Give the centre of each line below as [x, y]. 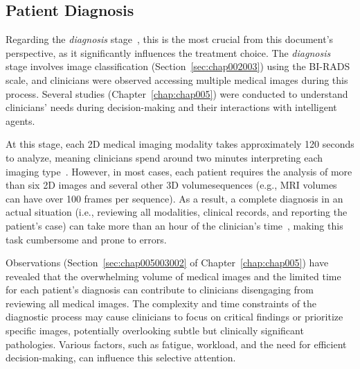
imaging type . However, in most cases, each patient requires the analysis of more [179, 171]
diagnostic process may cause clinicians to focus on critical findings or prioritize [174, 317]
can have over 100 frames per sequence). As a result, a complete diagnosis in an [174, 198]
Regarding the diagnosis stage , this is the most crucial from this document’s [170, 39]
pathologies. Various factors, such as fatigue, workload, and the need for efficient [176, 344]
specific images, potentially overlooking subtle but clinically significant [155, 331]
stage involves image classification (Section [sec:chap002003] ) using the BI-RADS [178, 66]
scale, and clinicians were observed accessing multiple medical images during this [177, 79]
